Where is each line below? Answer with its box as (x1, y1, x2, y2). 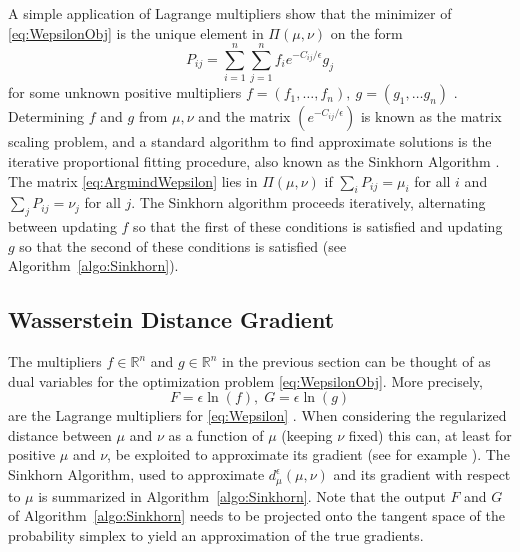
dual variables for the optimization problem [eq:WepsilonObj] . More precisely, (8, 370, 483, 391)
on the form (330, 22, 403, 43)
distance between (8, 424, 112, 445)
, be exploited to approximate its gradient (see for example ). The (107, 444, 510, 465)
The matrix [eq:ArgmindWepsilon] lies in (8, 170, 258, 191)
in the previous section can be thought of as (222, 351, 491, 372)
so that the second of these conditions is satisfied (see (19, 235, 347, 256)
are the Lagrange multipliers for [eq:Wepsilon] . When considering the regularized (8, 405, 507, 426)
